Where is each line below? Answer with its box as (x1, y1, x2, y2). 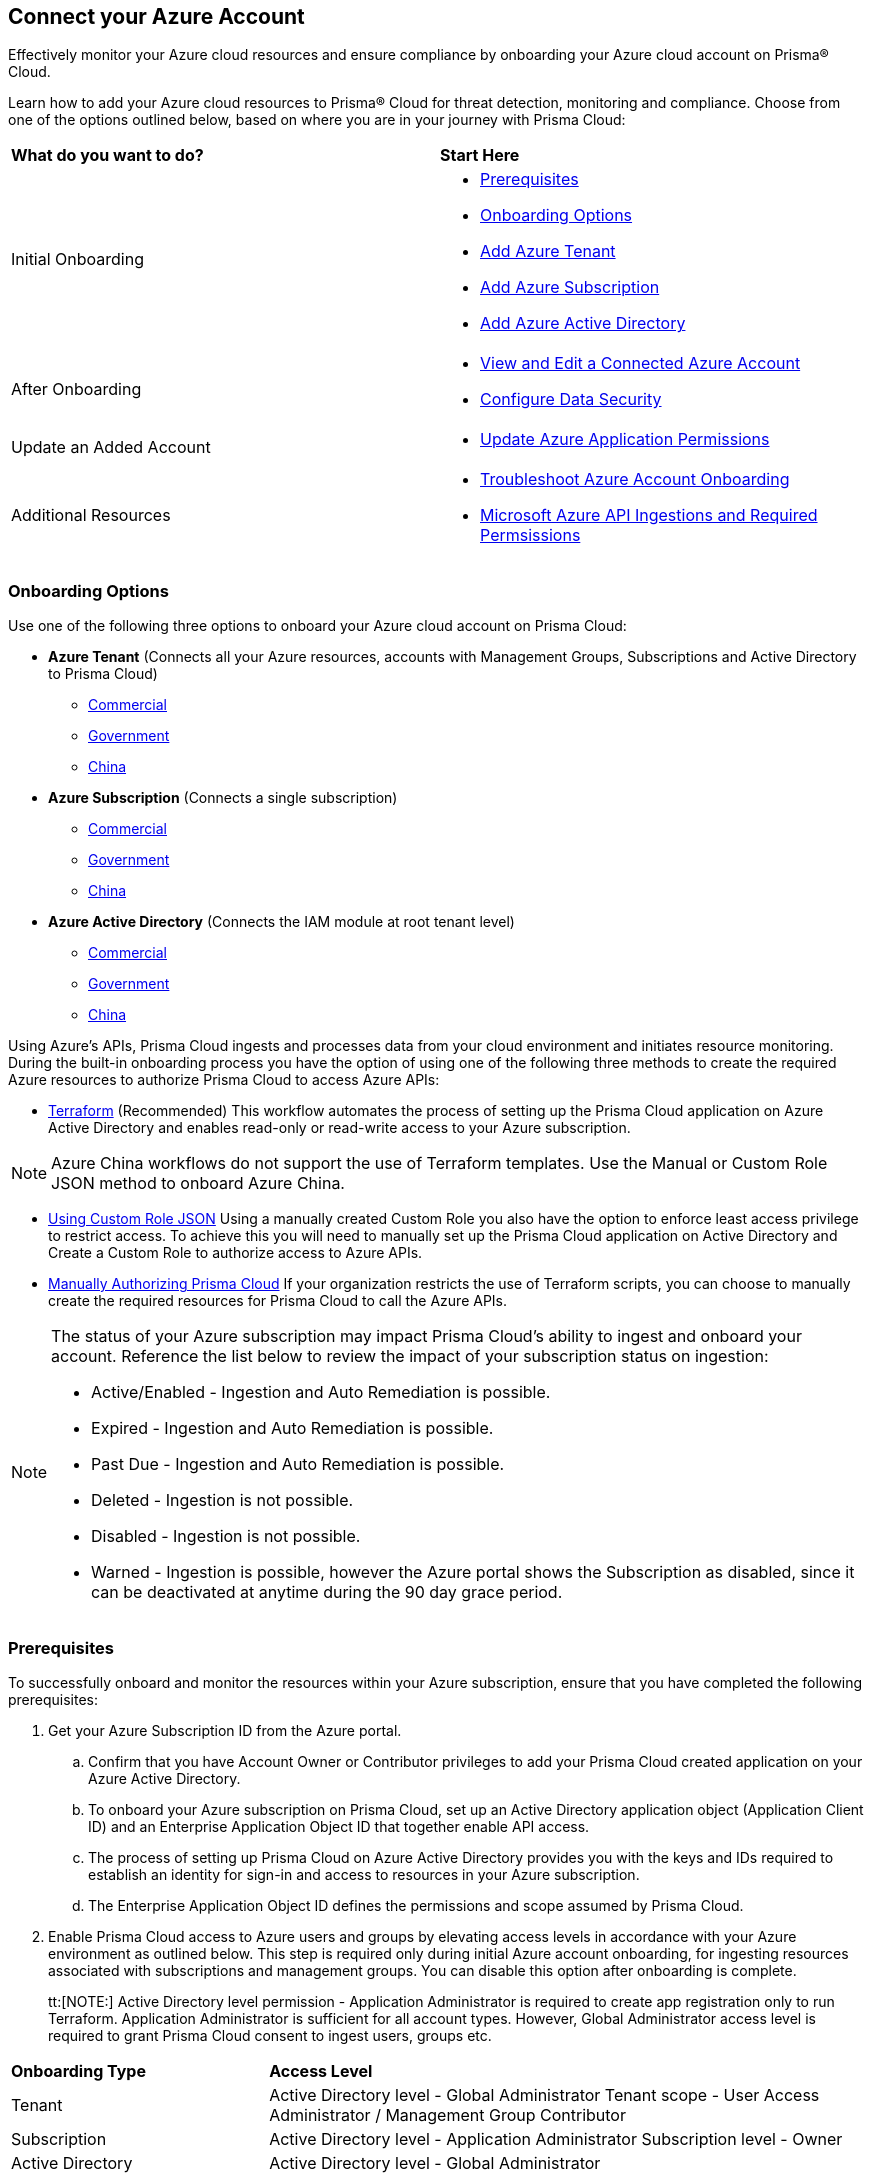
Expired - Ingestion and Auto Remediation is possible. (91, 1418, 494, 1439)
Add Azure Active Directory (480, 313, 686, 334)
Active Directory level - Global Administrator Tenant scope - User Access (269, 2084, 820, 2105)
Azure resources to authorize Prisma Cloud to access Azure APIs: (8, 1071, 440, 1089)
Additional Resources (11, 505, 171, 526)
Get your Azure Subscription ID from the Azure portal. (48, 1721, 402, 1739)
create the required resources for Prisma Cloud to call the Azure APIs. (48, 1292, 508, 1310)
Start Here (440, 145, 520, 166)
